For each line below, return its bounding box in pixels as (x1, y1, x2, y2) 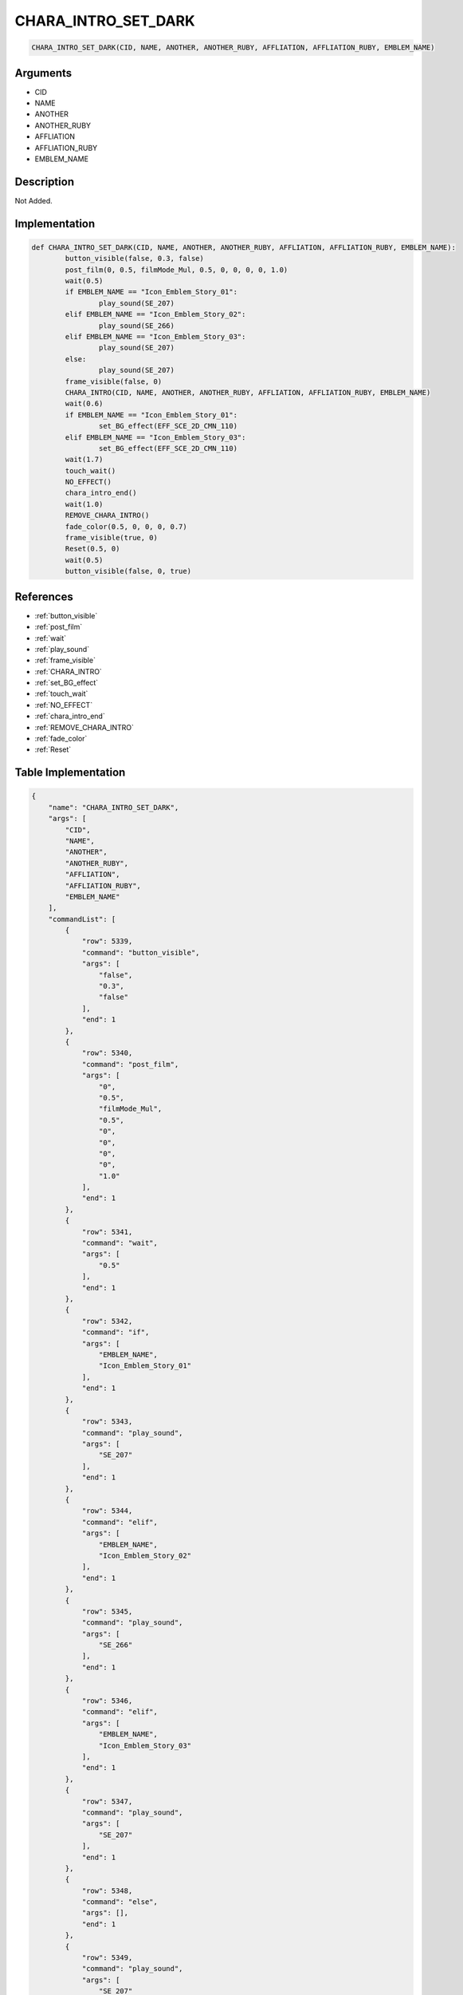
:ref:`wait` (34, 633, 67, 642)
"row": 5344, (81, 1507, 133, 1515)
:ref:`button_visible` (34, 610, 98, 620)
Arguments (14, 66, 73, 80)
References (14, 590, 73, 603)
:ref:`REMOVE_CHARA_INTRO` (34, 722, 135, 732)
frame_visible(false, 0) (65, 377, 163, 386)
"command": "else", (81, 1898, 159, 1906)
